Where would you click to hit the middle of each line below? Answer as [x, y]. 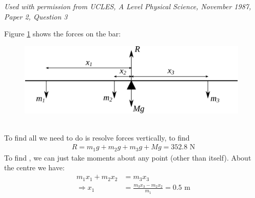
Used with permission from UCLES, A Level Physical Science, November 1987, [128, 6]
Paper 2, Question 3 [36, 16]
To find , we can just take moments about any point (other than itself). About [128, 157]
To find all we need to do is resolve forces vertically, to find [97, 137]
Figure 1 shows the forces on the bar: [63, 34]
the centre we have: [34, 167]
